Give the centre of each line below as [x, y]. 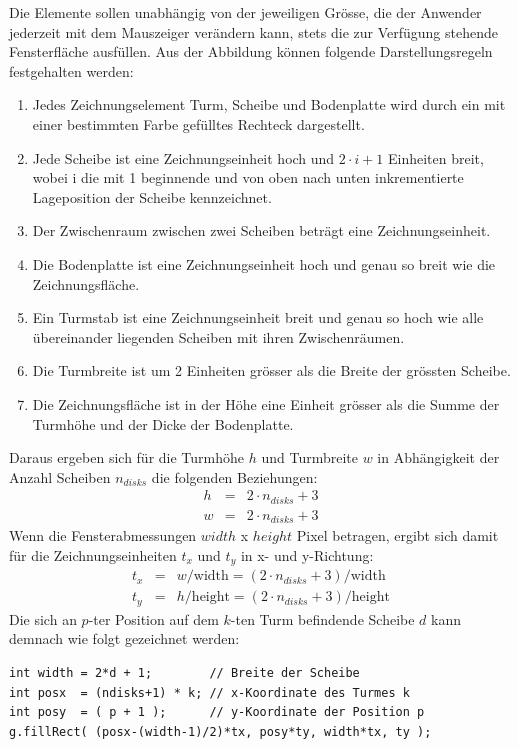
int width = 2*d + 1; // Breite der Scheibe [184, 673]
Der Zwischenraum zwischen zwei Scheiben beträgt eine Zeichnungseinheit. [261, 230]
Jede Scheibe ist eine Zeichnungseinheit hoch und [183, 157]
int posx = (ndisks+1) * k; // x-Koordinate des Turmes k [209, 692]
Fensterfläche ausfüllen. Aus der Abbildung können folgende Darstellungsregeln [251, 51]
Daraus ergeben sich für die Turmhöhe [127, 457]
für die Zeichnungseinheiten [93, 554]
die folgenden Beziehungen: [234, 476]
